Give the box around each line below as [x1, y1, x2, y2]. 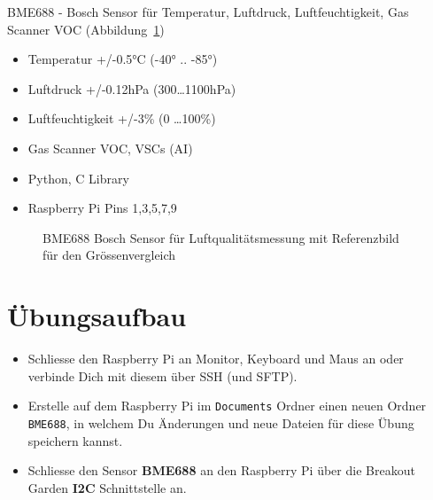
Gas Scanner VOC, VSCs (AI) [27, 138, 193, 157]
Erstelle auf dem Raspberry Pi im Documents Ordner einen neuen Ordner [27, 396, 427, 415]
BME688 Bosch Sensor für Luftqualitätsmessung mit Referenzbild [43, 228, 399, 246]
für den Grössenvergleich [43, 246, 176, 264]
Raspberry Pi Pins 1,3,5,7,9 [27, 199, 177, 217]
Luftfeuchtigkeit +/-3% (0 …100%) [27, 109, 216, 128]
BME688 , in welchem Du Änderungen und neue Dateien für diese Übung [27, 413, 414, 432]
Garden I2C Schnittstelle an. [27, 478, 187, 496]
